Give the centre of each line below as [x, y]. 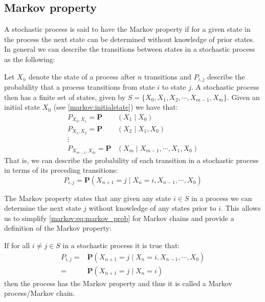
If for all [17, 245]
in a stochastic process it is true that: [121, 245]
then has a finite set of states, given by [65, 97]
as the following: [30, 59]
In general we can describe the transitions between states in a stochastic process [130, 49]
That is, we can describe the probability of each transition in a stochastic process [131, 160]
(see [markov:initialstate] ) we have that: [116, 107]
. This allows [241, 208]
